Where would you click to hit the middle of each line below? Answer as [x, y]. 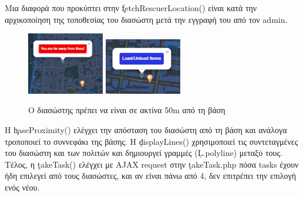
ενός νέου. [22, 187]
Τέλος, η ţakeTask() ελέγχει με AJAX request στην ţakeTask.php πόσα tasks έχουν [152, 164]
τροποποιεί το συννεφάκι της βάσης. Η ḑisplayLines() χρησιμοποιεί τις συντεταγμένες [151, 141]
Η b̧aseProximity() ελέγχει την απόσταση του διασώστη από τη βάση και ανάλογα [146, 130]
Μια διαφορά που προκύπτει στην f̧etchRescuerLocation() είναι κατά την [131, 8]
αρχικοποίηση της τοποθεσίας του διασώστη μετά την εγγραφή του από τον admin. [146, 19]
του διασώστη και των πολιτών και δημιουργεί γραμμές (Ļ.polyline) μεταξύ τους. [144, 153]
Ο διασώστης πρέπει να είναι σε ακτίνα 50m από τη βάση [127, 110]
